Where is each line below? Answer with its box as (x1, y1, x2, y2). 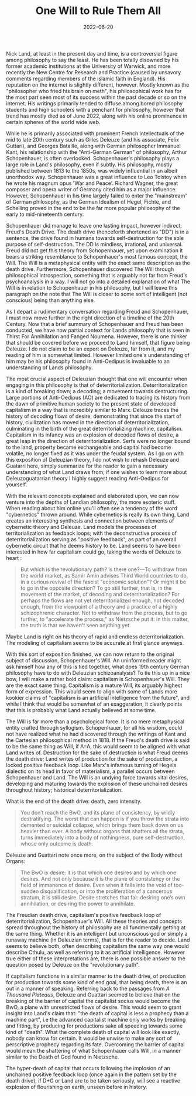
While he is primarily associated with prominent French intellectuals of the (6, 130, 184, 137)
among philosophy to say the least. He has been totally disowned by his (6, 56, 179, 63)
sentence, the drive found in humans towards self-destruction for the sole (6, 234, 184, 241)
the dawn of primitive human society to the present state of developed (6, 400, 176, 407)
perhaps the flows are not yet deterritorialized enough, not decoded (20, 597, 184, 604)
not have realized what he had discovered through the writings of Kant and (6, 730, 187, 737)
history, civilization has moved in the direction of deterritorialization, (6, 418, 170, 425)
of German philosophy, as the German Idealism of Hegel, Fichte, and (6, 198, 171, 205)
